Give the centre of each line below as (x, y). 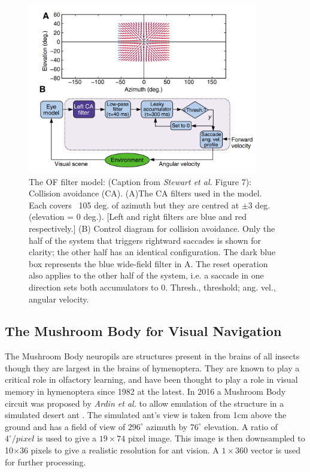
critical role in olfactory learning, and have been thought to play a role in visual (151, 379)
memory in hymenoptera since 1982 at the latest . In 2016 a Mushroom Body (145, 391)
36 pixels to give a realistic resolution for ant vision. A (119, 450)
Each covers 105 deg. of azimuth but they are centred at (134, 205)
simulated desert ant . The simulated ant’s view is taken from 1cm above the (146, 415)
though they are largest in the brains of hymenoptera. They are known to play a (152, 367)
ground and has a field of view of (65, 426)
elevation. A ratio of (241, 426)
